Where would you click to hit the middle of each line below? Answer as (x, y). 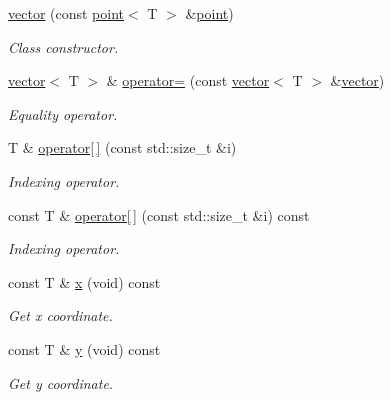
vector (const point (66, 13)
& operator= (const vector (188, 80)
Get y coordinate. (61, 382)
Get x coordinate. (60, 315)
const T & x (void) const (84, 281)
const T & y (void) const (84, 348)
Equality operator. (63, 113)
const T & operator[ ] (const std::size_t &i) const (159, 214)
